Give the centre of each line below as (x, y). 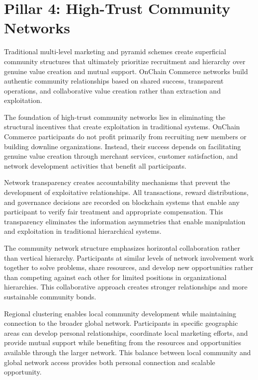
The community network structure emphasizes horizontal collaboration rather (122, 248)
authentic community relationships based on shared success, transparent (114, 81)
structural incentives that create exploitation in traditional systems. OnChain (122, 127)
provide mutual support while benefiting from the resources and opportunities (123, 342)
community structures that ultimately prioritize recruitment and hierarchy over (125, 61)
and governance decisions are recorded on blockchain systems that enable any (122, 202)
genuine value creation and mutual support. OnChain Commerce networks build (126, 71)
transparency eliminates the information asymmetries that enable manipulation (125, 221)
